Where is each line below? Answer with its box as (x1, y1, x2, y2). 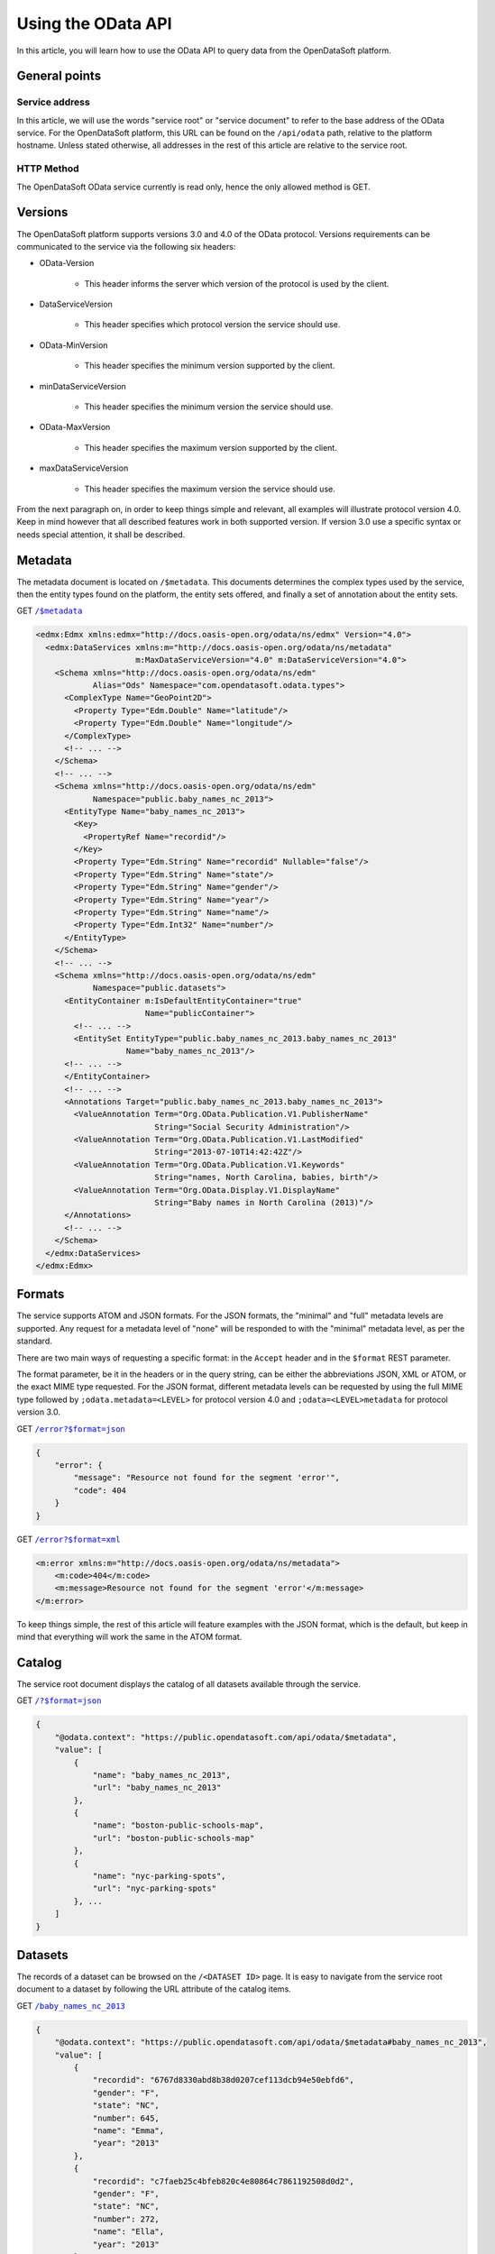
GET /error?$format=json (16, 1423, 125, 1434)
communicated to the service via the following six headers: (16, 241, 236, 252)
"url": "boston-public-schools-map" (92, 1833, 255, 1843)
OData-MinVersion (39, 339, 108, 351)
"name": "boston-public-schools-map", (92, 1820, 265, 1830)
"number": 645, (92, 2112, 160, 2123)
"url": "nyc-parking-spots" (92, 1883, 216, 1893)
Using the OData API (16, 14, 172, 33)
